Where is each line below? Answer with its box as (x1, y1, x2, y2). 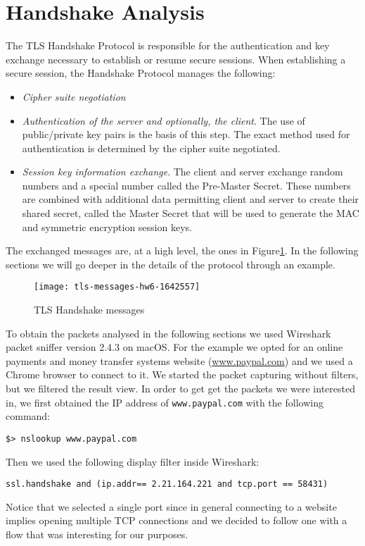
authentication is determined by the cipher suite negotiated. (22, 140, 281, 155)
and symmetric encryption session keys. (22, 219, 192, 234)
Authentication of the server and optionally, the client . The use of (22, 113, 305, 128)
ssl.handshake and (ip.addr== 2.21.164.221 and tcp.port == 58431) (6, 479, 328, 490)
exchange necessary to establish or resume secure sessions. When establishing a (6, 51, 346, 66)
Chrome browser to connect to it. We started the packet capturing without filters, (6, 367, 359, 382)
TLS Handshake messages (34, 302, 145, 317)
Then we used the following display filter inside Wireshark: (6, 454, 260, 469)
